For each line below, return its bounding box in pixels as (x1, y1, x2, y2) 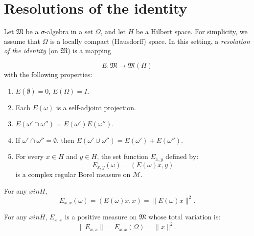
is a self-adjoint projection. (56, 102, 136, 112)
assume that (4, 36, 41, 46)
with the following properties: (4, 69, 92, 79)
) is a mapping (68, 45, 111, 56)
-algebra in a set (45, 26, 93, 37)
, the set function (97, 151, 148, 161)
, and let (100, 26, 126, 37)
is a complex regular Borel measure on (15, 169, 131, 179)
